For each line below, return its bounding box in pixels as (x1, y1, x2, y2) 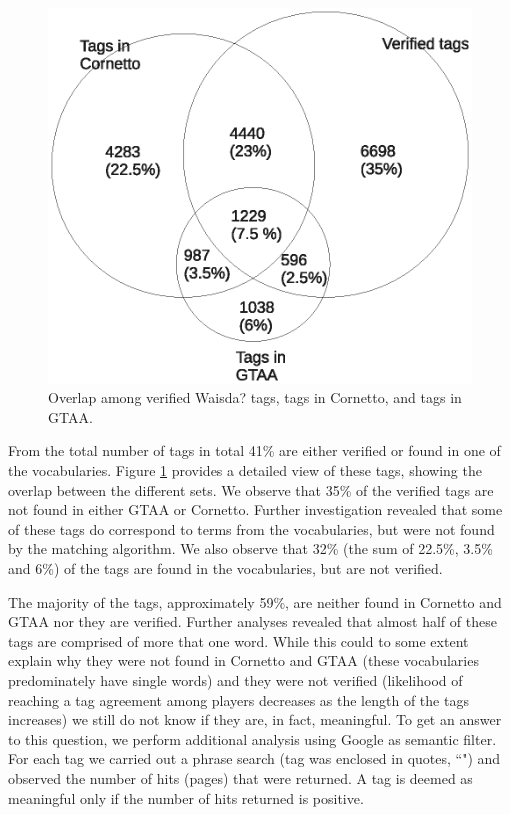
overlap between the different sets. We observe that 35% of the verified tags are (8, 479, 494, 500)
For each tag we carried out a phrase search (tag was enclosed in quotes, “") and (8, 748, 501, 769)
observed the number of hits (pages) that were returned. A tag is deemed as (8, 767, 473, 788)
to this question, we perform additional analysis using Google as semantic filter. (8, 728, 497, 749)
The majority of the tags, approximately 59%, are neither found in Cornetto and (8, 591, 502, 612)
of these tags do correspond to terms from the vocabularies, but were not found (8, 518, 495, 539)
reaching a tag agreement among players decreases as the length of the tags (8, 689, 469, 710)
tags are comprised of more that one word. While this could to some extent (8, 630, 469, 651)
